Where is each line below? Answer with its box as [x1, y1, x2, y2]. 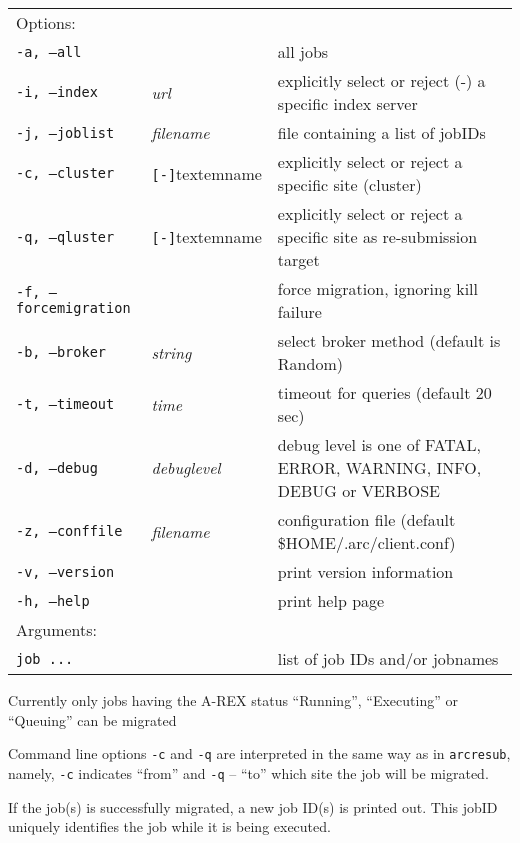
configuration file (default [277, 508, 456, 531]
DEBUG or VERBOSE [277, 479, 441, 502]
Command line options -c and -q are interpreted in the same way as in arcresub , [8, 743, 511, 764]
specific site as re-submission [277, 225, 478, 248]
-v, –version [16, 563, 115, 580]
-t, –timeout [16, 396, 115, 412]
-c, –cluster [16, 165, 115, 181]
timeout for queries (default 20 [277, 381, 492, 404]
